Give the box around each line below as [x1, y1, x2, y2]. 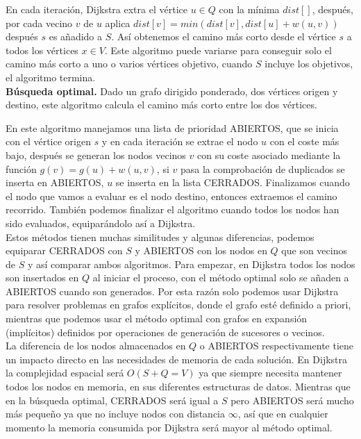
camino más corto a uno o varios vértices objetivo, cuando [6, 56, 253, 71]
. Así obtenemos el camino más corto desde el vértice [111, 29, 336, 44]
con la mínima [219, 2, 280, 16]
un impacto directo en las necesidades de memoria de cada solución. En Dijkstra [6, 351, 348, 366]
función [6, 161, 37, 176]
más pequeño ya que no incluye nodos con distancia [6, 406, 226, 421]
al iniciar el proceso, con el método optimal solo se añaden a [92, 270, 349, 285]
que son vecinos [281, 243, 347, 258]
